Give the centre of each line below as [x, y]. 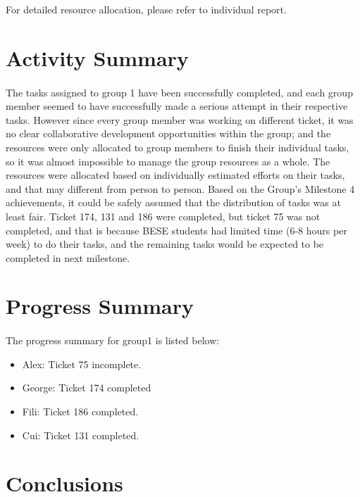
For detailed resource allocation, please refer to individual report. [146, 9]
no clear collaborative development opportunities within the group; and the [168, 133]
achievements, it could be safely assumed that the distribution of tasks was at [173, 202]
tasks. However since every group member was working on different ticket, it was [180, 119]
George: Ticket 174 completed [87, 388]
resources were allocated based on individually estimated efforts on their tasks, [175, 175]
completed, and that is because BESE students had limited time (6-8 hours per [176, 230]
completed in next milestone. [68, 257]
